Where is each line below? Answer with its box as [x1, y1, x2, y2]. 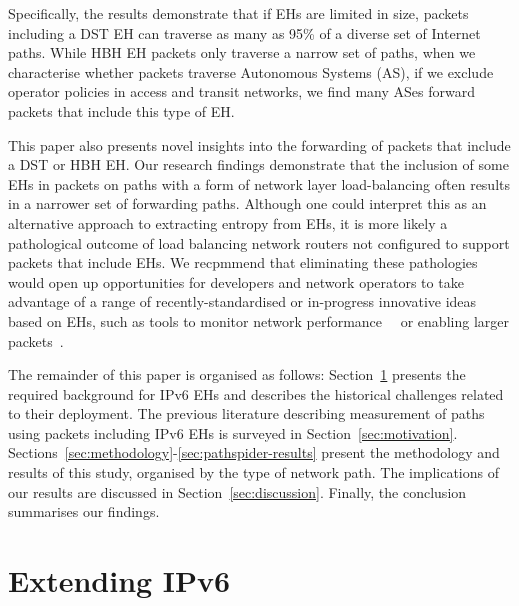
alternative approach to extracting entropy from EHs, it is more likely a [8, 212, 448, 233]
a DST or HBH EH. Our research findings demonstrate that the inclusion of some [8, 154, 509, 175]
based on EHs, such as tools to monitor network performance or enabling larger [8, 310, 509, 331]
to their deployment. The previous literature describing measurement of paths [8, 403, 485, 424]
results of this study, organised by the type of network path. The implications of [8, 462, 499, 483]
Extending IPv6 [8, 560, 231, 601]
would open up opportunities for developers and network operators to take [8, 271, 464, 292]
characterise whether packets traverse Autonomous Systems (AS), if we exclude [8, 61, 494, 82]
